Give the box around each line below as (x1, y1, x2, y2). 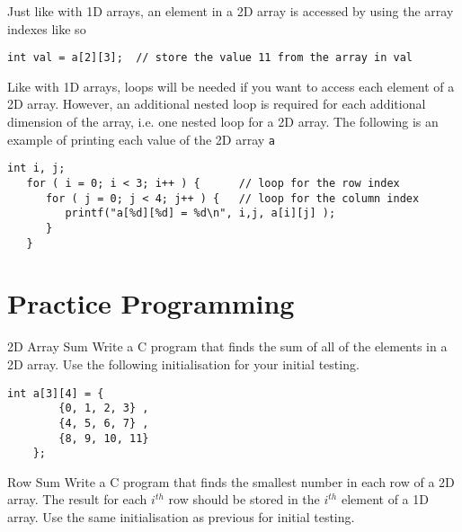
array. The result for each (7, 490, 147, 509)
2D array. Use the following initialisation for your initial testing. (7, 354, 360, 373)
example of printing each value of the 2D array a (7, 129, 275, 148)
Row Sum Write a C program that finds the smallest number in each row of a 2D (7, 472, 455, 491)
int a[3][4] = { (7, 386, 104, 400)
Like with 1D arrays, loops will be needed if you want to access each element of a (7, 76, 455, 95)
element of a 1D (341, 490, 429, 509)
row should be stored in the (168, 490, 320, 509)
